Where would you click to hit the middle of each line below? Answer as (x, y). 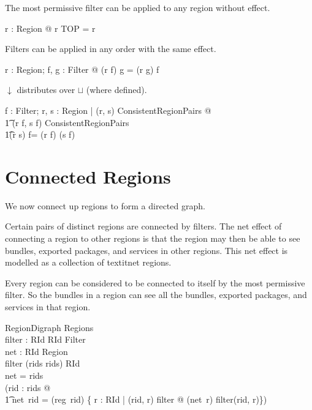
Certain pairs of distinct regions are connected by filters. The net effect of (143, 226)
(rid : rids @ (28, 387)
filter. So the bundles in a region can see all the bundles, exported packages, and (156, 295)
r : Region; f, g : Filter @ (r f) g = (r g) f (82, 69)
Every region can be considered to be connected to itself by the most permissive (155, 282)
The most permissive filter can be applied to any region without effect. (138, 7)
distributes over (46, 90)
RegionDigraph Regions (49, 327)
